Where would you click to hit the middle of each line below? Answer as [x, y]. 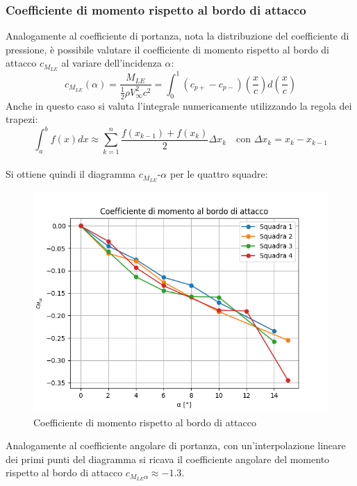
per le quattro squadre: [219, 174]
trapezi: [22, 119]
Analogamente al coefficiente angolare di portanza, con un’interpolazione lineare [176, 445]
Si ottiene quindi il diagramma [71, 174]
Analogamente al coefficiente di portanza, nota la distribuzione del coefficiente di [177, 36]
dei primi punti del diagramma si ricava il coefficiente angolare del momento [168, 459]
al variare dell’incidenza [111, 63]
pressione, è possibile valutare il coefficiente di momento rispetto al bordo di [168, 49]
